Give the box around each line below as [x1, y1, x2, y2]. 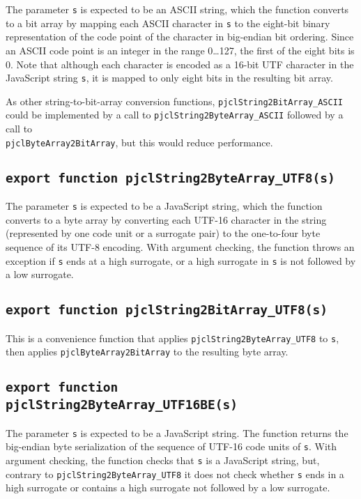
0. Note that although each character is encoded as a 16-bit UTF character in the [6, 56, 354, 71]
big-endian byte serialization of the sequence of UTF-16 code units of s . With [6, 439, 337, 454]
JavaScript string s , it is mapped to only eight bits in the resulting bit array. [6, 70, 333, 85]
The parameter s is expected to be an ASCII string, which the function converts [6, 2, 349, 16]
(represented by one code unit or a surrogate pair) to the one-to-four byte [6, 226, 321, 240]
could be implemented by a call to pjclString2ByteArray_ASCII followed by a [6, 107, 344, 122]
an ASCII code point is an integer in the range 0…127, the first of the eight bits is [6, 43, 355, 57]
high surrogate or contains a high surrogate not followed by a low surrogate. [6, 480, 330, 495]
